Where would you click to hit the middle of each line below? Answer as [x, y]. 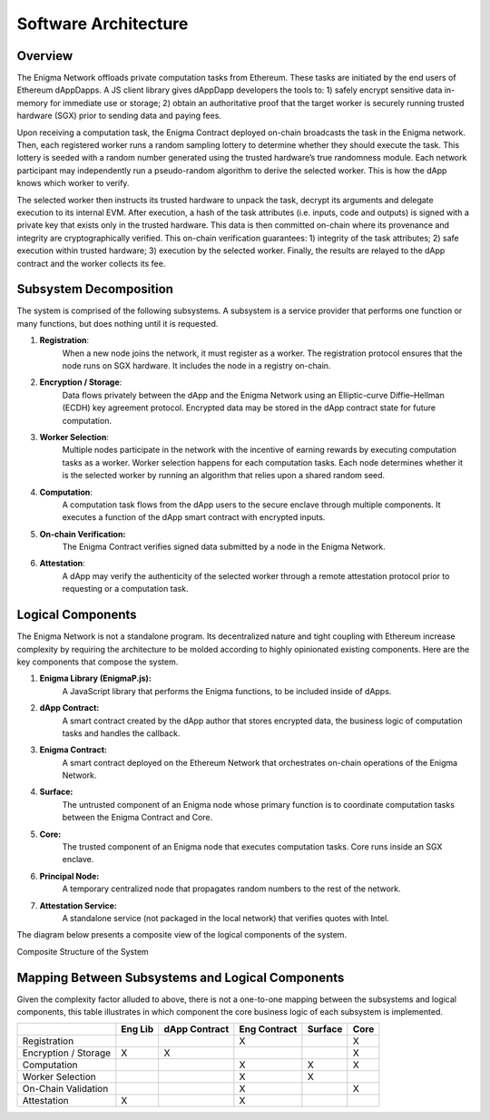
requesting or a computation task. [125, 589]
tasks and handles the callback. [121, 733]
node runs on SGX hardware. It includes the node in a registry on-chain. [196, 366]
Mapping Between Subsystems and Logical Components [181, 977]
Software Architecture [103, 24]
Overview [45, 56]
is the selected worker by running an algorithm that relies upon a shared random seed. [224, 476]
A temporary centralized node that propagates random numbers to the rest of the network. [231, 889]
